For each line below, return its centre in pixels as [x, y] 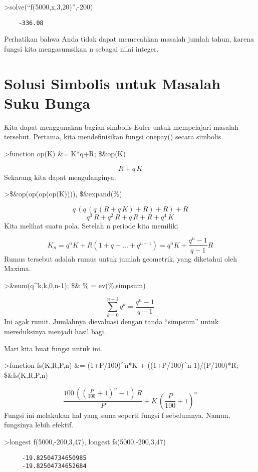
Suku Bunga [47, 102]
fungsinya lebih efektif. [39, 425]
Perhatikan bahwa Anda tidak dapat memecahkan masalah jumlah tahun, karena [129, 39]
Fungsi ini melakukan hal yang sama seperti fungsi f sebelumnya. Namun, [117, 415]
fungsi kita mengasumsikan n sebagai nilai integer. [81, 48]
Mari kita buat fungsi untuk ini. [53, 348]
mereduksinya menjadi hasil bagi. [55, 331]
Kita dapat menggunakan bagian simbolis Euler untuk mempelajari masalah [121, 127]
